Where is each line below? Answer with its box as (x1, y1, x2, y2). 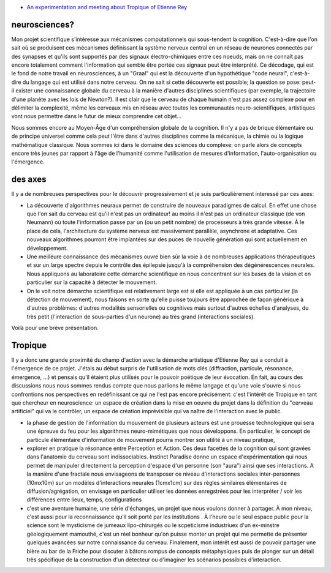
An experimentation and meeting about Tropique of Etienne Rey (26, 4, 188, 10)
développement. (26, 244, 68, 252)
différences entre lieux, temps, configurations (26, 496, 142, 503)
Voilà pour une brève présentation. (11, 324, 99, 332)
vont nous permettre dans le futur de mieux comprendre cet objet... (11, 113, 182, 120)
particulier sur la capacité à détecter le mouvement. (26, 279, 158, 286)
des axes (11, 174, 47, 185)
